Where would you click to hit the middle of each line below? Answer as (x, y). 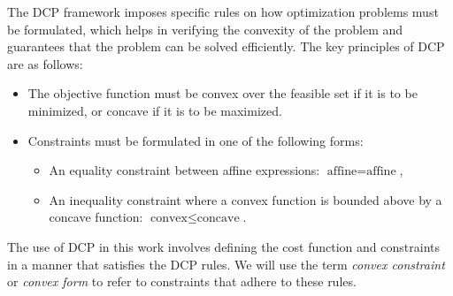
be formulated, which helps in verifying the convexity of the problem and (205, 29)
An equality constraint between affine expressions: (184, 170)
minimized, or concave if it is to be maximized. (155, 110)
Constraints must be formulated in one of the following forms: (196, 140)
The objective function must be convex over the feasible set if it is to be (223, 93)
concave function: (96, 217)
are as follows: (45, 63)
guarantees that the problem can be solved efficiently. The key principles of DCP (226, 46)
